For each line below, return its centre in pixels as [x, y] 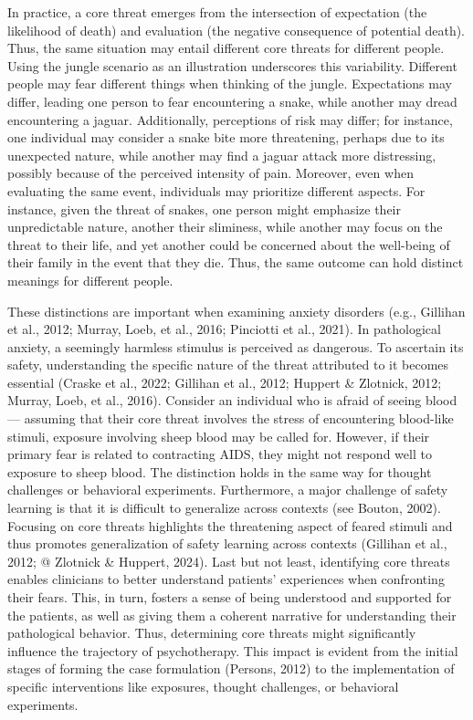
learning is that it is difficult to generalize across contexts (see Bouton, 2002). [224, 508]
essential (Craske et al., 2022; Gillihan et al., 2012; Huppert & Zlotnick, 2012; [225, 382]
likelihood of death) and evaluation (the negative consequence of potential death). [236, 30]
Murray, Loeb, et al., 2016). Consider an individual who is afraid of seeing [215, 400]
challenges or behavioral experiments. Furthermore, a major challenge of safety [228, 490]
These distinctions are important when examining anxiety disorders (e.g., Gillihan [236, 311]
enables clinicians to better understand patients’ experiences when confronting [226, 579]
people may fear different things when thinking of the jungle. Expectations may [230, 83]
